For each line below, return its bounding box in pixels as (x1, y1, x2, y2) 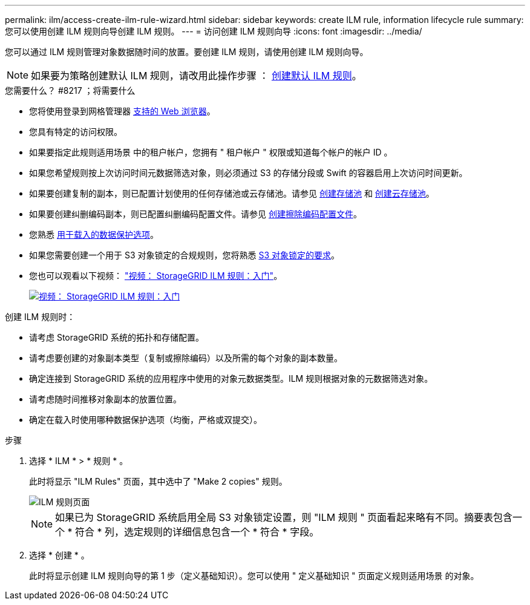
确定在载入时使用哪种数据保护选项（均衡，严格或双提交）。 (29, 414, 262, 425)
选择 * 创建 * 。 (29, 550, 90, 560)
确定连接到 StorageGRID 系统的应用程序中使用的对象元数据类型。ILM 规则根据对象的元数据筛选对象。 (29, 373, 433, 384)
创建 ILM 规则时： (5, 312, 76, 322)
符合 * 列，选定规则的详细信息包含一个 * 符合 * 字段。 (75, 526, 319, 538)
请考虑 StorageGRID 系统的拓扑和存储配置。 (29, 332, 204, 342)
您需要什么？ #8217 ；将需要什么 (5, 85, 136, 96)
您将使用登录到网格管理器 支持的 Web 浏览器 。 (29, 106, 215, 116)
